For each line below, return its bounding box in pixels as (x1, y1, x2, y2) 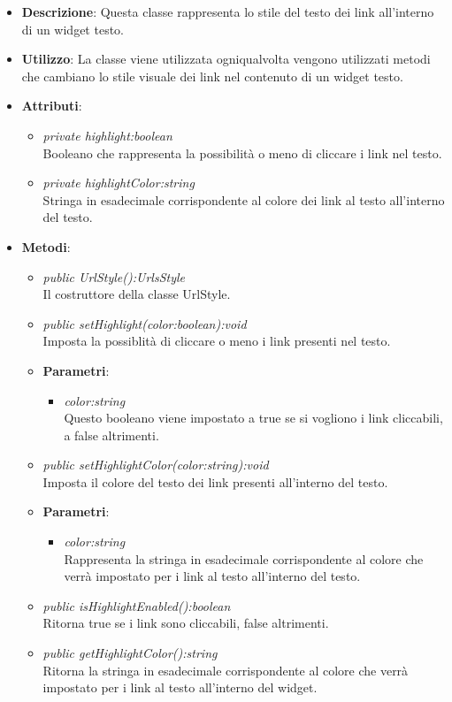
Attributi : (21, 96, 82, 115)
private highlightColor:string (42, 173, 195, 192)
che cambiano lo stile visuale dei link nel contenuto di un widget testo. (21, 66, 403, 85)
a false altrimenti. (64, 425, 159, 444)
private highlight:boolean (42, 126, 172, 144)
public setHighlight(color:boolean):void (42, 314, 247, 332)
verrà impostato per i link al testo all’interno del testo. (64, 567, 361, 585)
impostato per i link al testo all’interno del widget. (42, 678, 318, 697)
